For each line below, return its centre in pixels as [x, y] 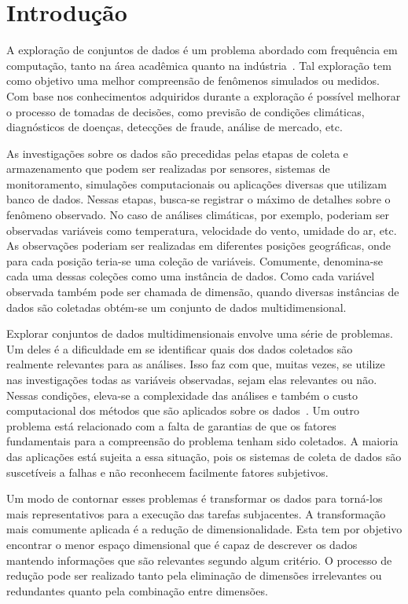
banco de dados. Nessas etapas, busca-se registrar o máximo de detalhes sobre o [198, 199]
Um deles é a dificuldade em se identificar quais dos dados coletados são [180, 348]
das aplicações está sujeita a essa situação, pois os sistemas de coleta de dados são [204, 456]
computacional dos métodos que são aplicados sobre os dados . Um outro [183, 410]
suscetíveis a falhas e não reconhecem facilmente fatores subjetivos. [167, 472]
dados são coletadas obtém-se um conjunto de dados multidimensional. [176, 307]
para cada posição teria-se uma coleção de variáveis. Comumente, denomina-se [195, 260]
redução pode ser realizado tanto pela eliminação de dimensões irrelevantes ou [194, 575]
